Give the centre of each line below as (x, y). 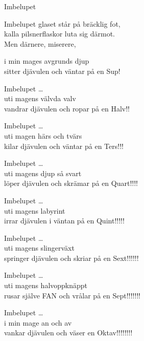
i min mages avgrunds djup (47, 61)
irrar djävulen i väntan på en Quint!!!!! (64, 221)
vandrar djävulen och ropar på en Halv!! (67, 108)
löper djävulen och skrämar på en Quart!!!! (71, 183)
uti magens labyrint (35, 210)
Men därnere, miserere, (40, 43)
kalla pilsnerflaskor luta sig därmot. (59, 34)
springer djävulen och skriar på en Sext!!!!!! (71, 258)
